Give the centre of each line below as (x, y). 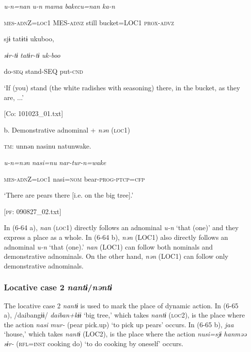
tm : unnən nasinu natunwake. (48, 146)
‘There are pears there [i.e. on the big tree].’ (69, 195)
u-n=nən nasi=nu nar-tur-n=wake (55, 162)
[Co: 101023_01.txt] (34, 113)
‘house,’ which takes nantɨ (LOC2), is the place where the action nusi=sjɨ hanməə (125, 334)
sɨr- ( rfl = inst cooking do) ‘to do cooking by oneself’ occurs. (94, 343)
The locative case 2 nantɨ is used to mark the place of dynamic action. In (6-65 (121, 305)
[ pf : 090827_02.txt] (33, 211)
